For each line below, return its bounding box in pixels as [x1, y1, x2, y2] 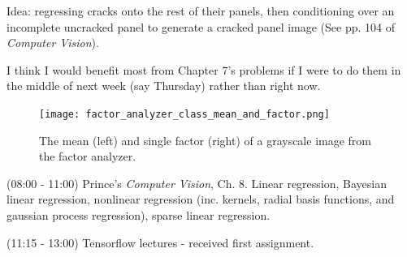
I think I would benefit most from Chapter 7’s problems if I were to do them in [6, 61, 401, 78]
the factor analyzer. [39, 148, 136, 165]
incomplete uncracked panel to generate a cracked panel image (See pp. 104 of [6, 18, 396, 35]
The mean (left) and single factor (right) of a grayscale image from [39, 131, 372, 148]
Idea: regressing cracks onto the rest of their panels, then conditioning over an [6, 2, 395, 19]
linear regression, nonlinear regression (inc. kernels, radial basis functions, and [6, 191, 395, 208]
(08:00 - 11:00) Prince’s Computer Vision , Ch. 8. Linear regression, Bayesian [6, 174, 388, 191]
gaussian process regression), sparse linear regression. [6, 207, 271, 223]
